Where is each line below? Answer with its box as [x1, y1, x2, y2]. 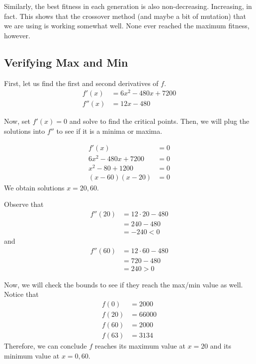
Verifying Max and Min [4, 54, 128, 70]
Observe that [4, 199, 44, 209]
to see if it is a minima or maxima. [56, 125, 163, 136]
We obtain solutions [4, 182, 65, 192]
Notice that [4, 289, 39, 299]
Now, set [4, 116, 30, 126]
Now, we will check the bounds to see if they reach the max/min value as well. [4, 279, 243, 289]
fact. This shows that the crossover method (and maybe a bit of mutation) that [4, 10, 246, 21]
